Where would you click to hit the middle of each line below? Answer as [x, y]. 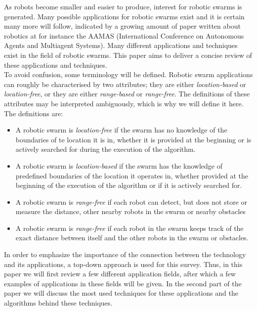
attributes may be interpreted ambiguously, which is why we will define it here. [124, 103]
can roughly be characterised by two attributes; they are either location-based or [125, 84]
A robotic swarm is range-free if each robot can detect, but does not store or [131, 201]
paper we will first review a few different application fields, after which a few [120, 274]
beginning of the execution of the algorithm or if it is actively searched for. [129, 185]
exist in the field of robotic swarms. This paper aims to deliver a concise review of [128, 55]
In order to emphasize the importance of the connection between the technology [125, 254]
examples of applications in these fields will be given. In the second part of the [123, 283]
